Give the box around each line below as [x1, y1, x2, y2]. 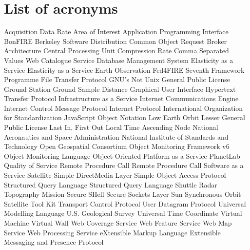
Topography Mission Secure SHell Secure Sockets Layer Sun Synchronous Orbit [4, 189, 241, 199]
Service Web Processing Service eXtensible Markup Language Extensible [4, 227, 221, 237]
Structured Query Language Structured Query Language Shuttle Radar [4, 179, 217, 189]
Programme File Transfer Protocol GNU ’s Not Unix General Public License [4, 74, 231, 84]
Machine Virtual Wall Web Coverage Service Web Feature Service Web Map [4, 218, 232, 228]
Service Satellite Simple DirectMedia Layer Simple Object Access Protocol [4, 170, 226, 180]
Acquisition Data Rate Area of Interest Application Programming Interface [4, 26, 229, 37]
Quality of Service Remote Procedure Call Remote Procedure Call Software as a [4, 160, 244, 170]
